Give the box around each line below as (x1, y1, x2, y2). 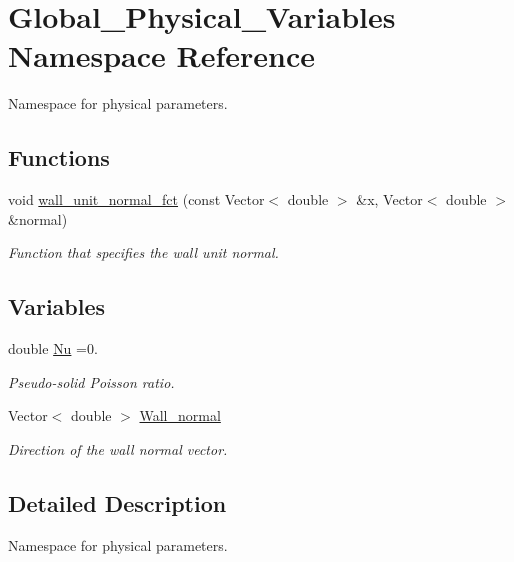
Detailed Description (8, 487, 227, 518)
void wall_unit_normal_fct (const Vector (8, 189, 265, 210)
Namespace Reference (8, 35, 315, 76)
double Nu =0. (8, 338, 98, 359)
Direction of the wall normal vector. (8, 438, 228, 459)
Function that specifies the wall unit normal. (8, 242, 279, 263)
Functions (8, 142, 110, 173)
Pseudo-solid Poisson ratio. (8, 371, 175, 392)
